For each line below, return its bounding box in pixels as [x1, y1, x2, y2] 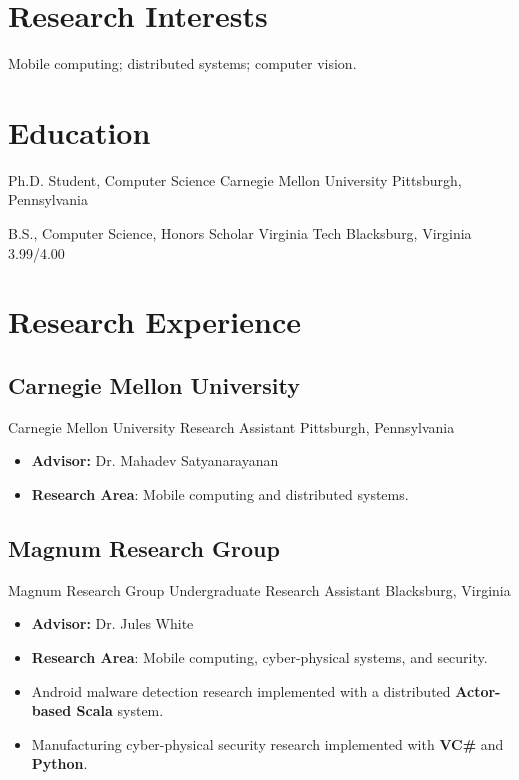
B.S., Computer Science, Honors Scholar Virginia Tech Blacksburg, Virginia [8, 223, 472, 244]
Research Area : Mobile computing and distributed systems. [31, 483, 409, 504]
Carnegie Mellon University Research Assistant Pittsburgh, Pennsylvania [8, 416, 455, 437]
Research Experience [8, 301, 301, 342]
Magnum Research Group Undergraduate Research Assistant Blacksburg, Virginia [8, 579, 511, 600]
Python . [31, 753, 88, 774]
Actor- [455, 680, 501, 701]
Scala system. [76, 700, 164, 721]
